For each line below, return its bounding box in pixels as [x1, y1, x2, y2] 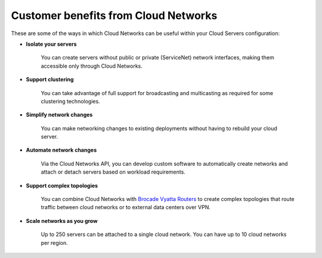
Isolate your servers [26, 40, 77, 48]
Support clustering [26, 76, 74, 83]
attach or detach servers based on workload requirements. [41, 168, 186, 175]
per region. [41, 239, 68, 246]
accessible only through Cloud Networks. [41, 62, 143, 70]
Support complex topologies [26, 182, 98, 189]
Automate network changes [26, 146, 97, 154]
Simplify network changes [26, 111, 93, 118]
